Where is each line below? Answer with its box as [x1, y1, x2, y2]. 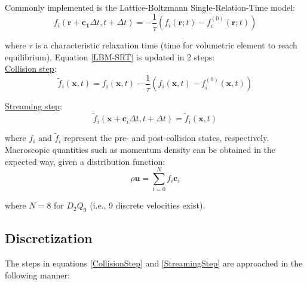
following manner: [5, 268, 70, 281]
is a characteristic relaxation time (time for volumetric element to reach [35, 39, 297, 51]
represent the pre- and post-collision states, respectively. [64, 131, 269, 144]
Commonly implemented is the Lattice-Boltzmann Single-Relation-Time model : [5, 1, 295, 13]
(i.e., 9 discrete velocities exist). [90, 199, 205, 212]
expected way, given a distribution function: [5, 155, 165, 167]
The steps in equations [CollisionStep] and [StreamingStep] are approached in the [5, 257, 303, 269]
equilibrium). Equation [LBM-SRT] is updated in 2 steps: [5, 50, 215, 63]
